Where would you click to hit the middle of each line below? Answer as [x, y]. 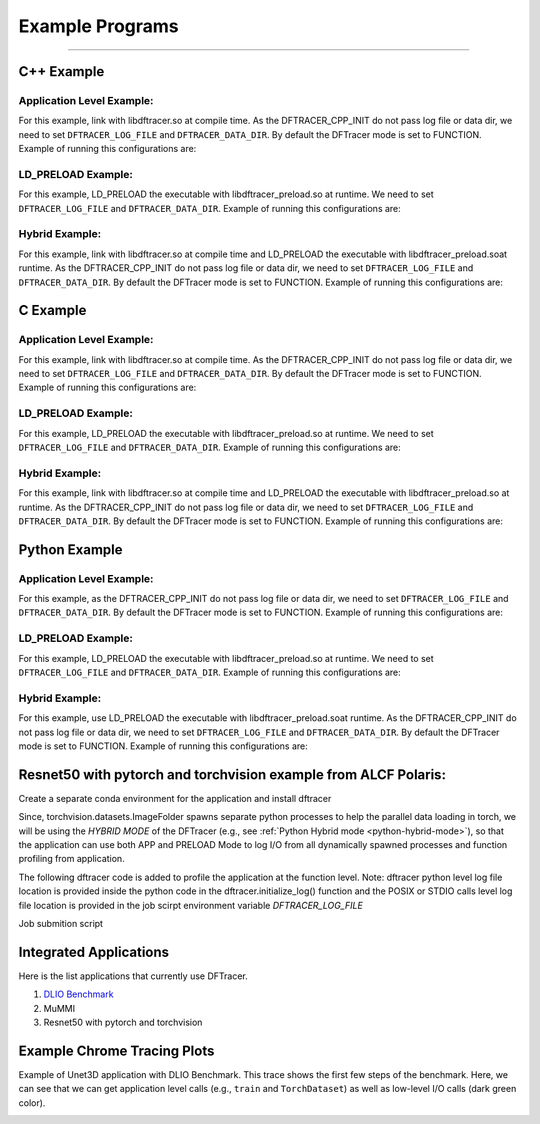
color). [32, 1102]
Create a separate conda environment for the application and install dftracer [175, 798]
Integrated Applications [94, 951]
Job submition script [61, 923]
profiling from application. [71, 859]
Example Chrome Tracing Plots [116, 1050]
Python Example [71, 549]
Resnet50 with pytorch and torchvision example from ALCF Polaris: [232, 774]
